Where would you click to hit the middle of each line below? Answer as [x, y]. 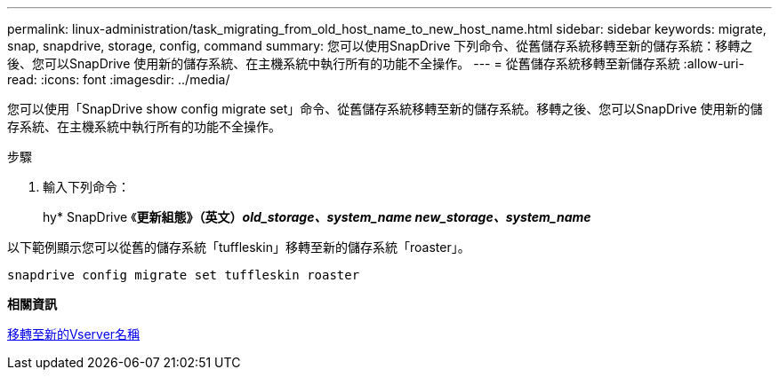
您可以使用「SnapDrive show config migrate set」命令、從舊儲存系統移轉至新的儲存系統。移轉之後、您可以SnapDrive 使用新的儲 [385, 109]
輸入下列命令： [86, 187]
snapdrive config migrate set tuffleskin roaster [184, 275]
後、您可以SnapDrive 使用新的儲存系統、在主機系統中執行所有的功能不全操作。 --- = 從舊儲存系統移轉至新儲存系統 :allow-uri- [376, 63]
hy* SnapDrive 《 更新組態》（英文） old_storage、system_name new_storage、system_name [317, 217]
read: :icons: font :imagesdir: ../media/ [119, 79]
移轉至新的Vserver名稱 [74, 334]
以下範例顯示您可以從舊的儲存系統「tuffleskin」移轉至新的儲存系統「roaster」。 [239, 247]
